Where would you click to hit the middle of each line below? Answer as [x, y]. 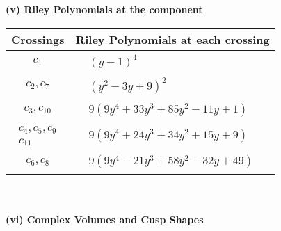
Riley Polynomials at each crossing [172, 39]
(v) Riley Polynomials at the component [104, 9]
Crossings [38, 39]
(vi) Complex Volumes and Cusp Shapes [105, 219]
